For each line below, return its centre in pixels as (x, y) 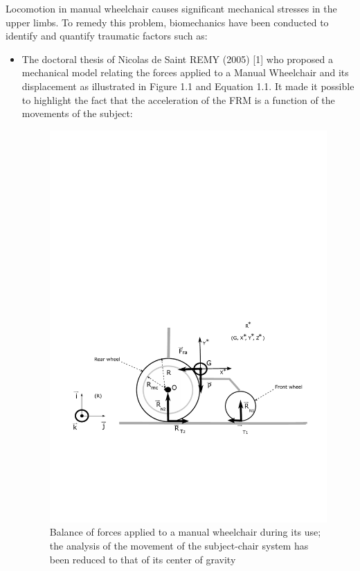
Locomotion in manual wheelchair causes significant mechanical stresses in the (171, 8)
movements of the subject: (77, 113)
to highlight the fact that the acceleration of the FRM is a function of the (178, 99)
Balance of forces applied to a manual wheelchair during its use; (185, 532)
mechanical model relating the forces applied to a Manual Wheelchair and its (185, 72)
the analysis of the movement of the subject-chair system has (179, 545)
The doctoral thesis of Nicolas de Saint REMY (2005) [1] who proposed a (177, 59)
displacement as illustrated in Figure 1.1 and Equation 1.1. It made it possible (188, 86)
